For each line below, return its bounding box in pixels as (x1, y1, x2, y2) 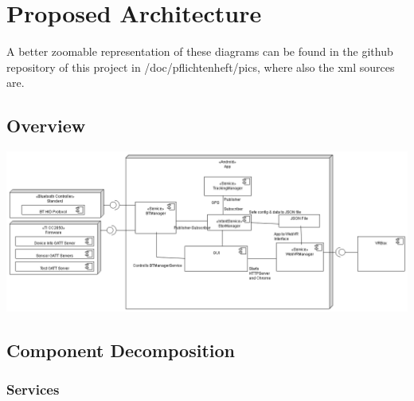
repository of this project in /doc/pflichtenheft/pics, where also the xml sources (6, 58, 395, 75)
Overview (6, 113, 86, 138)
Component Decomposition (6, 337, 235, 362)
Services (6, 379, 60, 399)
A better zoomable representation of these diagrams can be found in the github (6, 43, 393, 60)
